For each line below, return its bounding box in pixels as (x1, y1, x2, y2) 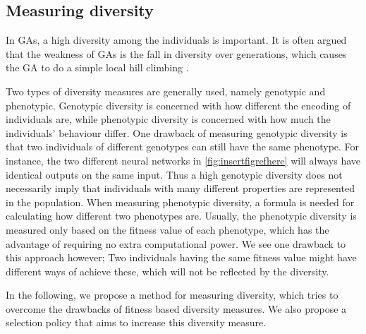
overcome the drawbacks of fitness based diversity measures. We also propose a (6, 301, 347, 316)
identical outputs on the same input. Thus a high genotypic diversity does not (6, 167, 343, 181)
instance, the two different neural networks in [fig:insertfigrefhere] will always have (6, 153, 360, 167)
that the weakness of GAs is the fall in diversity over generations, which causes (6, 46, 347, 61)
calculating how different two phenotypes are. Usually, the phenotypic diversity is (6, 208, 357, 223)
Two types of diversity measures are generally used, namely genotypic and (6, 83, 326, 98)
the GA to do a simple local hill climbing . (6, 60, 189, 75)
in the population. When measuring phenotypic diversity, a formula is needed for (6, 194, 355, 209)
